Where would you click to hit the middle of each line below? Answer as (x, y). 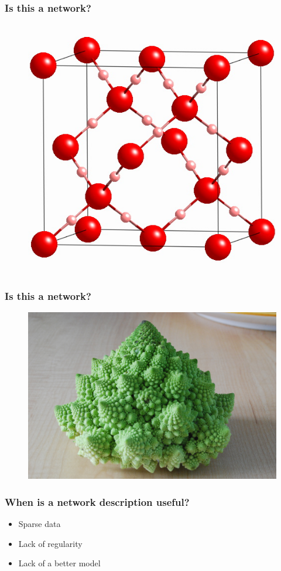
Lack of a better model (59, 563)
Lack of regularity (50, 543)
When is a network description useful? (97, 502)
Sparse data (40, 524)
